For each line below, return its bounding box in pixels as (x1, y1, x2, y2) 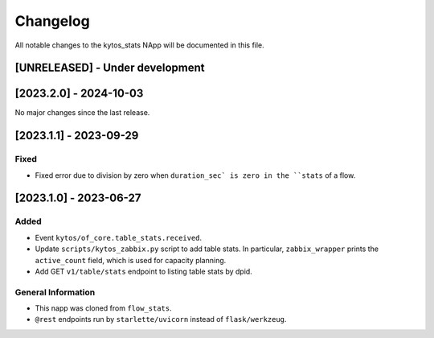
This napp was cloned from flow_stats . (35, 303, 172, 313)
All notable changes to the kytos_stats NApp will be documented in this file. (14, 40, 264, 50)
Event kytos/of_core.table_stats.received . (35, 233, 203, 242)
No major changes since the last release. (14, 108, 150, 117)
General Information (14, 286, 96, 298)
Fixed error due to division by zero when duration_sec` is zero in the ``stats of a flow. (35, 170, 356, 180)
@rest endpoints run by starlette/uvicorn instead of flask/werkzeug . (35, 315, 287, 324)
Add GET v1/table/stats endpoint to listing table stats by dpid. (35, 266, 252, 276)
